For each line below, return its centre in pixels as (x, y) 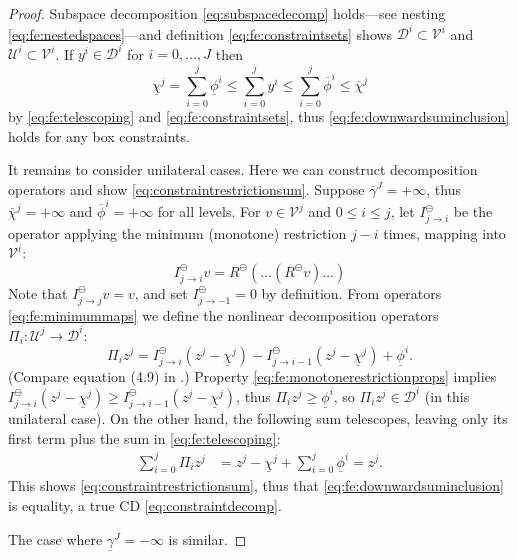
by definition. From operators (351, 292)
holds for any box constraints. (99, 135)
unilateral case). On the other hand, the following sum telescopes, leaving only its (258, 417)
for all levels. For (209, 211)
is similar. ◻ (207, 538)
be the (473, 211)
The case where (55, 538)
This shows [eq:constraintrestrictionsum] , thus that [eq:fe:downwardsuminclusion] (256, 485)
